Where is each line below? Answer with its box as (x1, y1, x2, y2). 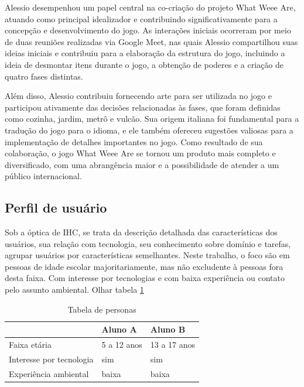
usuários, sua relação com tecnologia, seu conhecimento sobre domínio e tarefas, (5, 237, 291, 249)
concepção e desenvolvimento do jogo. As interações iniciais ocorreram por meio (5, 24, 291, 36)
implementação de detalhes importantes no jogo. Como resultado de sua (5, 135, 263, 148)
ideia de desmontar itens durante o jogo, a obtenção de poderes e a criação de (5, 58, 283, 70)
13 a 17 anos (150, 338, 196, 351)
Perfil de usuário (5, 198, 107, 217)
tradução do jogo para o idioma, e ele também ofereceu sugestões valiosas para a (5, 124, 293, 136)
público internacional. (5, 170, 82, 182)
